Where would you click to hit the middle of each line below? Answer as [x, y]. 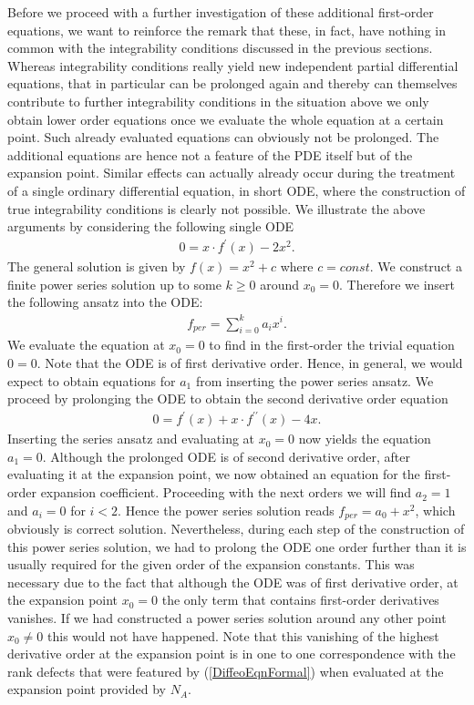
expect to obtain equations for [92, 380]
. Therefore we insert [397, 284]
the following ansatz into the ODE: [105, 302]
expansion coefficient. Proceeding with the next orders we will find [226, 492]
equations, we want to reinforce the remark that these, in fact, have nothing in [227, 30]
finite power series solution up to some [114, 284]
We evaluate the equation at [86, 345]
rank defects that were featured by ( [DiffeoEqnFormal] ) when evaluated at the [226, 671]
